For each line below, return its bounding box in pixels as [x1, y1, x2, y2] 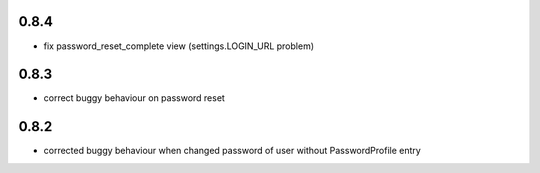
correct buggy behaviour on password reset [43, 92, 225, 104]
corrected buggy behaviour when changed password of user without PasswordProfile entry [43, 145, 422, 157]
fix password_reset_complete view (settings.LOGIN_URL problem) [43, 40, 315, 52]
